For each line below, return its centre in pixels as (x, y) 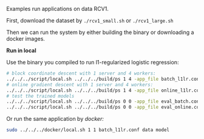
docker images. (26, 39)
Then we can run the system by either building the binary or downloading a (100, 32)
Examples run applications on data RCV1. (58, 9)
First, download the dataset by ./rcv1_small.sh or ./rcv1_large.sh (90, 20)
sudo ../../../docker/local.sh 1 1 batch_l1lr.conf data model (88, 130)
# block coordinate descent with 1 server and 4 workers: (81, 73)
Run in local (21, 50)
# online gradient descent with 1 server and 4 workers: (80, 84)
